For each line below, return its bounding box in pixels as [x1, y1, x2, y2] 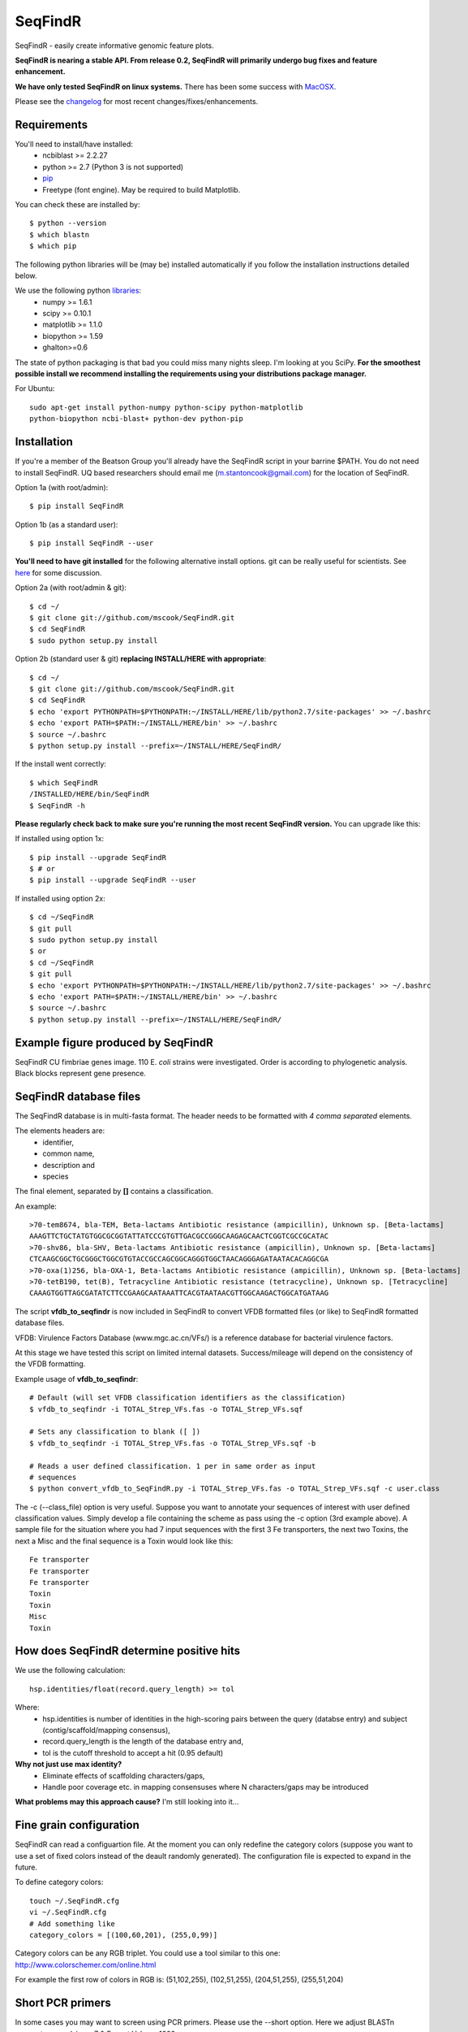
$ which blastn [29, 230, 90, 239]
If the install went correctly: [15, 759, 107, 769]
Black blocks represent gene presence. [15, 1069, 146, 1079]
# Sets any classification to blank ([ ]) [29, 1427, 201, 1436]
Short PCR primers [15, 1996, 111, 2010]
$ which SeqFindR [29, 778, 98, 788]
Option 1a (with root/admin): [15, 482, 109, 492]
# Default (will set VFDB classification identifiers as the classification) [29, 1393, 346, 1402]
